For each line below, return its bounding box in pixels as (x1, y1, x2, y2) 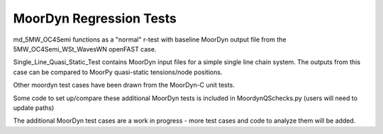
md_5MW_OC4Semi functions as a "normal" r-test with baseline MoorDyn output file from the (13, 35, 287, 44)
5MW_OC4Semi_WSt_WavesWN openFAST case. (13, 44, 157, 53)
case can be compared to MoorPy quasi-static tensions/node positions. (13, 68, 223, 76)
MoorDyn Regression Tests (13, 11, 177, 26)
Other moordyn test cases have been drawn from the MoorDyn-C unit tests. (13, 81, 235, 90)
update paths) (13, 103, 55, 112)
